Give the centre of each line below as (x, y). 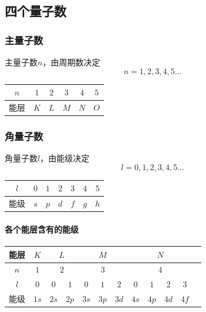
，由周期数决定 (71, 62)
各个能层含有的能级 (42, 229)
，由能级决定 (65, 158)
